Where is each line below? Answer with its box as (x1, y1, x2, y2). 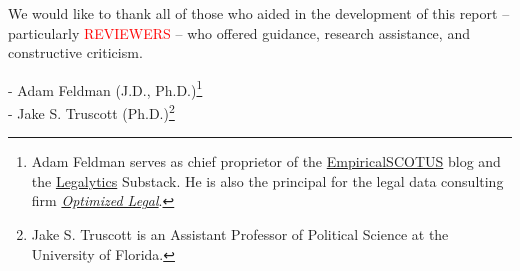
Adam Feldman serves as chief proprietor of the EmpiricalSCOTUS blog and (31, 151, 501, 172)
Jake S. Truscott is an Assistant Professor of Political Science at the (31, 224, 449, 245)
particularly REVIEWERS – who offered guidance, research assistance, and (8, 22, 470, 43)
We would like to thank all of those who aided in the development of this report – (8, 3, 510, 23)
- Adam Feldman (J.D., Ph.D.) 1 (8, 76, 203, 100)
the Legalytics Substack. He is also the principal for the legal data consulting (31, 170, 504, 191)
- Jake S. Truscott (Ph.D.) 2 (8, 100, 175, 123)
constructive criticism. (8, 42, 143, 63)
